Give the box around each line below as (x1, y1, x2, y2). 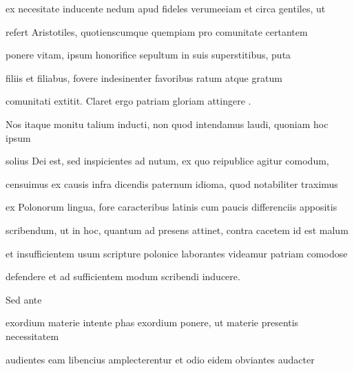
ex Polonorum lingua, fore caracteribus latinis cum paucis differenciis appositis (6, 200, 337, 214)
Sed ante (6, 292, 42, 306)
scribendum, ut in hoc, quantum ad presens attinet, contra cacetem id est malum (6, 222, 348, 237)
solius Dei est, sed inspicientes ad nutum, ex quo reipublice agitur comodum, (6, 153, 329, 168)
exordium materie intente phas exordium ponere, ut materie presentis (6, 315, 299, 330)
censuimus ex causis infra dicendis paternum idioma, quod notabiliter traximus (6, 176, 338, 191)
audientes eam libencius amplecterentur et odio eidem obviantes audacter (6, 352, 315, 366)
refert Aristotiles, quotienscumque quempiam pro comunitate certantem (6, 24, 308, 39)
